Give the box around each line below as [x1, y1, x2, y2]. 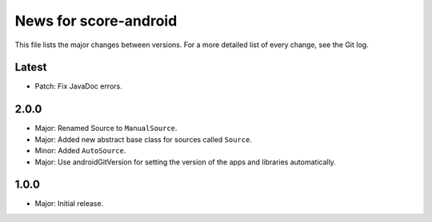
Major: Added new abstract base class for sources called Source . [34, 134, 252, 144]
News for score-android [14, 12, 178, 30]
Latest [14, 61, 47, 74]
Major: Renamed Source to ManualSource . [34, 124, 178, 133]
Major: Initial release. [34, 199, 104, 208]
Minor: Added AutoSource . [34, 146, 126, 156]
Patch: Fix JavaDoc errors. [34, 81, 123, 91]
